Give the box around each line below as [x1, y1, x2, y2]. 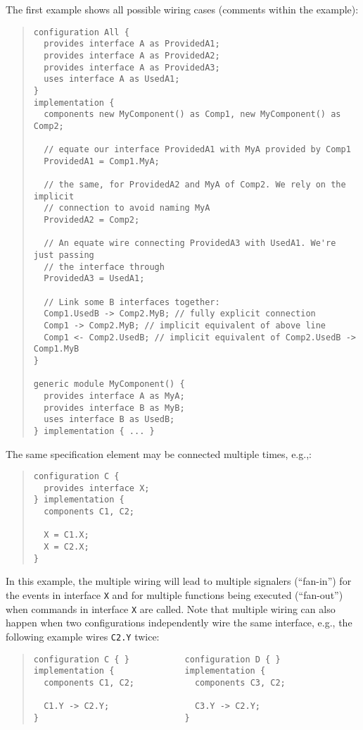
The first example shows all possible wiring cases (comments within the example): [6, 2, 359, 16]
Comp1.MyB [33, 344, 79, 354]
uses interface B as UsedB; [44, 414, 175, 425]
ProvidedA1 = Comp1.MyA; [44, 156, 160, 166]
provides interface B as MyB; [44, 402, 185, 413]
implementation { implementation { [33, 666, 266, 676]
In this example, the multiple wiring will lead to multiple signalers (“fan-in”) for [6, 574, 352, 588]
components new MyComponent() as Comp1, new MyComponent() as [44, 109, 341, 120]
